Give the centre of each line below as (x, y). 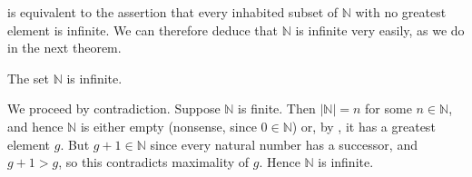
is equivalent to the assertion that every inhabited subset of (173, 12)
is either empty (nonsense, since (168, 126)
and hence (35, 126)
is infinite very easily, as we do (380, 29)
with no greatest (401, 12)
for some (388, 108)
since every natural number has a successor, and (284, 144)
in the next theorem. (64, 48)
